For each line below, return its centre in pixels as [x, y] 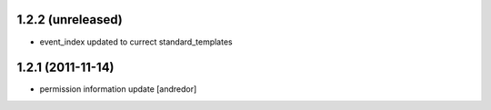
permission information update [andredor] [118, 89]
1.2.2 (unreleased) [70, 20]
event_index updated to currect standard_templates [136, 42]
